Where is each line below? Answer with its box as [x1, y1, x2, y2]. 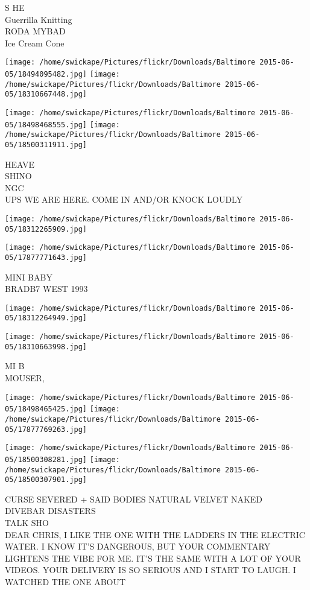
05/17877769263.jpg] [5, 425, 87, 434]
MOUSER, [5, 372, 45, 384]
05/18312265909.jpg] [5, 224, 87, 233]
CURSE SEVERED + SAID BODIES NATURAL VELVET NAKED [5, 492, 263, 505]
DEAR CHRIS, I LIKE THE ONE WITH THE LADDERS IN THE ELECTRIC [5, 528, 305, 541]
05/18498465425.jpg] [5, 405, 87, 414]
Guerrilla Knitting [5, 13, 72, 25]
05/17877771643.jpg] [5, 253, 87, 262]
